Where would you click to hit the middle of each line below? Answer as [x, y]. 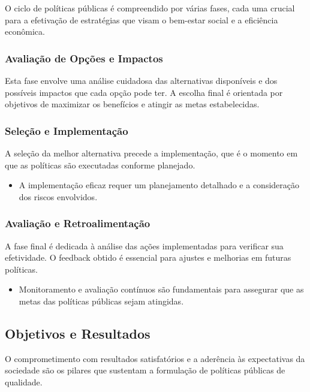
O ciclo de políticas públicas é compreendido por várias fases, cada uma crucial [150, 8]
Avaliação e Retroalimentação [78, 223]
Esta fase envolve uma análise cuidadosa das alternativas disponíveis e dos [141, 80]
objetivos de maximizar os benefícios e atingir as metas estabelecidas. [132, 104]
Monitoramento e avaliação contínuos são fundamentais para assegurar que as [161, 289]
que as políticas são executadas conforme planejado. [100, 165]
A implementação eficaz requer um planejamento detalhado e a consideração [159, 185]
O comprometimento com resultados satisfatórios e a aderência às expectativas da [155, 358]
